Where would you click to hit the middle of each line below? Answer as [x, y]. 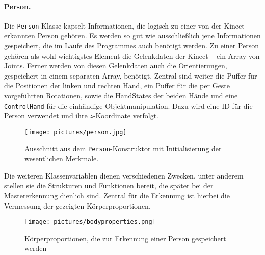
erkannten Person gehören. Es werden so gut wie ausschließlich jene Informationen [132, 35]
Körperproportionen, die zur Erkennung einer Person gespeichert [125, 238]
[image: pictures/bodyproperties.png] [90, 222]
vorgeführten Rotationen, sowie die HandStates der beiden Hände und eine [121, 96]
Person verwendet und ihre [46, 116]
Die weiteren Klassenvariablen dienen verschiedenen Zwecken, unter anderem [124, 175]
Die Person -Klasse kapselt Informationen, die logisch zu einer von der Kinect [124, 25]
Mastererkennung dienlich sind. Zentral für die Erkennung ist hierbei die [117, 195]
